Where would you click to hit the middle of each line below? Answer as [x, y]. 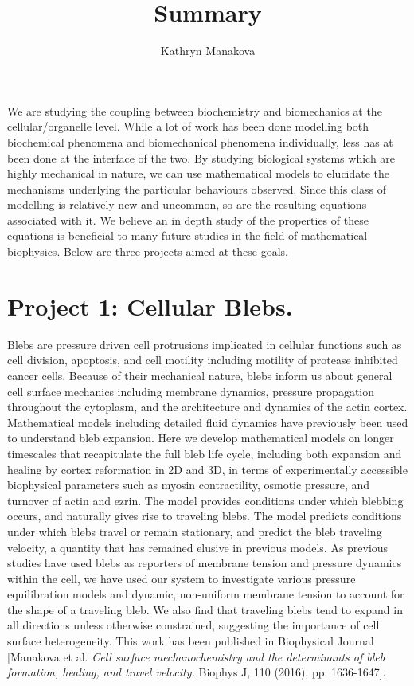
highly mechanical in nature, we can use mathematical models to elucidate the [199, 173]
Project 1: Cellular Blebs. [150, 306]
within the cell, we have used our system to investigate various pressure [182, 578]
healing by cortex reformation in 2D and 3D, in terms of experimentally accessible [207, 469]
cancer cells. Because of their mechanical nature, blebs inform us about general [200, 375]
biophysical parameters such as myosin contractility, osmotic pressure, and [189, 485]
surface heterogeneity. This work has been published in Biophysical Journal [191, 641]
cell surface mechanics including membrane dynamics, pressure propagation [191, 391]
